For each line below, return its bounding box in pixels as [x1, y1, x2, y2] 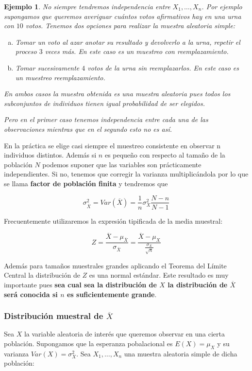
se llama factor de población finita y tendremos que [4, 178, 168, 188]
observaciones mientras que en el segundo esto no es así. [4, 124, 172, 134]
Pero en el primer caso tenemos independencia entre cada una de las [4, 114, 208, 124]
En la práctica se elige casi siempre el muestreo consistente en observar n [4, 140, 221, 150]
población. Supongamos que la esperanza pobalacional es [4, 338, 173, 348]
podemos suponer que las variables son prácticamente [42, 159, 202, 169]
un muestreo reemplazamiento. [15, 72, 105, 82]
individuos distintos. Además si [4, 150, 97, 160]
